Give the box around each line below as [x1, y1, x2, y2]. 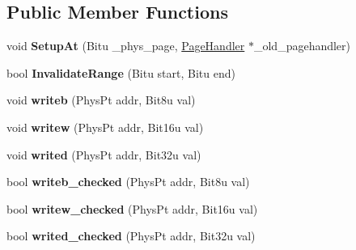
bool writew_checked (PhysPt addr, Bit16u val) [6, 200, 258, 217]
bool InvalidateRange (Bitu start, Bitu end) [6, 64, 235, 81]
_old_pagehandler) [253, 37, 351, 54]
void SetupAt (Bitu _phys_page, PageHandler [6, 37, 245, 54]
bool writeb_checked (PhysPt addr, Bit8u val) [6, 173, 250, 190]
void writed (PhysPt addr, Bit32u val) [6, 146, 201, 163]
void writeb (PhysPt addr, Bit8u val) [6, 91, 196, 108]
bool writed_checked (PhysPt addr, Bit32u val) [6, 227, 256, 244]
